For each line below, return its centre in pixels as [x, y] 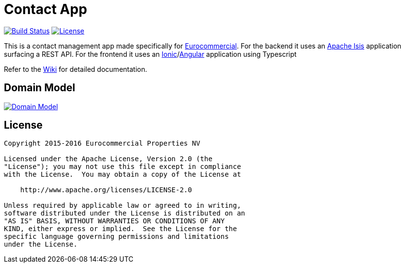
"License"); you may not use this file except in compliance [122, 167]
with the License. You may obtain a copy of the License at [122, 175]
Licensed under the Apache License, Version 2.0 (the [108, 159]
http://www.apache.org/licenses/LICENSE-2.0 [106, 190]
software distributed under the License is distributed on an [125, 213]
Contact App [46, 9]
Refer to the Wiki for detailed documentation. [76, 69]
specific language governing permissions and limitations [116, 237]
